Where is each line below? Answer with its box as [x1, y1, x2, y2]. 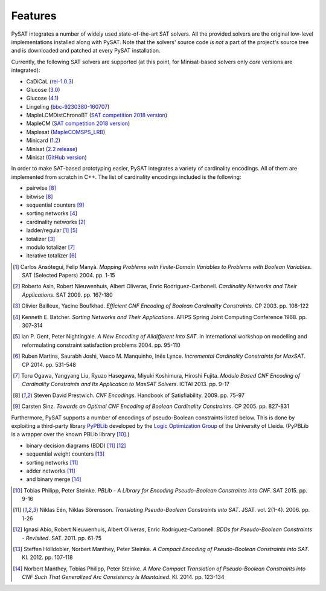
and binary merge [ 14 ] [26, 476, 81, 483]
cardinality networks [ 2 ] [26, 218, 86, 225]
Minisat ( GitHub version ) [26, 154, 87, 161]
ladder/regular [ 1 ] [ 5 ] [26, 227, 78, 234]
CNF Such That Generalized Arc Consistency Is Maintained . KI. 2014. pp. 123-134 [22, 573, 225, 581]
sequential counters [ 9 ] [26, 201, 85, 208]
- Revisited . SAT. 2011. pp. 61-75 [22, 534, 102, 541]
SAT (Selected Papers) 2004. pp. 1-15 [22, 272, 115, 279]
